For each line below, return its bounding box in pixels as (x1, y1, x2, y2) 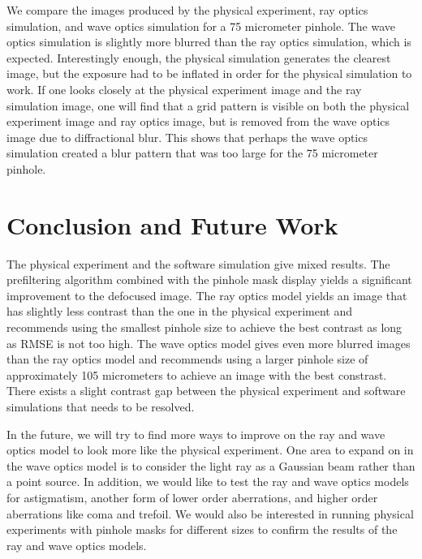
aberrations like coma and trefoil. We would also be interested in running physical (6, 505, 414, 522)
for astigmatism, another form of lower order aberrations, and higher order (6, 488, 378, 505)
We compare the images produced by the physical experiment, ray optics (6, 2, 368, 18)
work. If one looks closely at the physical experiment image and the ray (6, 80, 362, 97)
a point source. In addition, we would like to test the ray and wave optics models (6, 473, 409, 490)
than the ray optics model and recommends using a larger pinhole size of (6, 350, 368, 368)
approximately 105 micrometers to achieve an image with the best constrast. (6, 366, 387, 383)
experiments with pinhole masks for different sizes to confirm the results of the (6, 521, 398, 538)
